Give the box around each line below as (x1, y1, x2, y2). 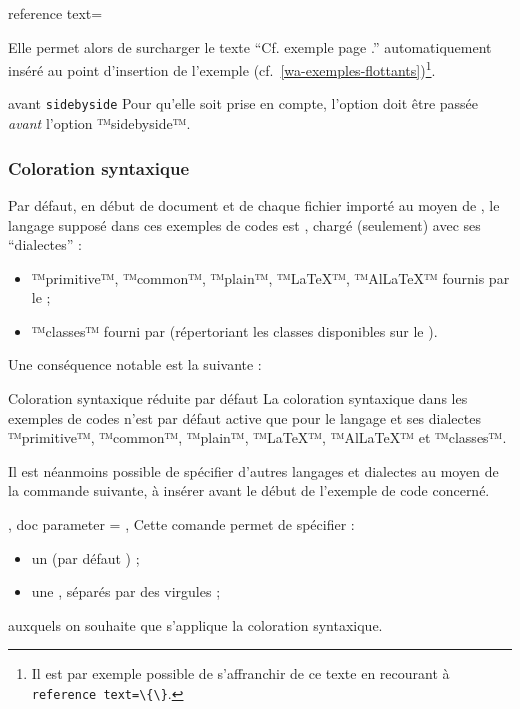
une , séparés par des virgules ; (31, 581, 221, 602)
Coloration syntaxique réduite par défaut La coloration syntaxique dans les (8, 388, 468, 409)
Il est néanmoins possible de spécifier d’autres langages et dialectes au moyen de (8, 460, 499, 481)
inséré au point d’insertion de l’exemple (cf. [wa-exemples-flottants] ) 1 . (8, 57, 436, 80)
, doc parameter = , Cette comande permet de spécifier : (8, 514, 355, 535)
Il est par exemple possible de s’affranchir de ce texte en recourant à (31, 663, 450, 684)
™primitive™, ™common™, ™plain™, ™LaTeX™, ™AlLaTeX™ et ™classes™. (8, 427, 507, 448)
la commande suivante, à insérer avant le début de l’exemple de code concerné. (8, 480, 490, 501)
